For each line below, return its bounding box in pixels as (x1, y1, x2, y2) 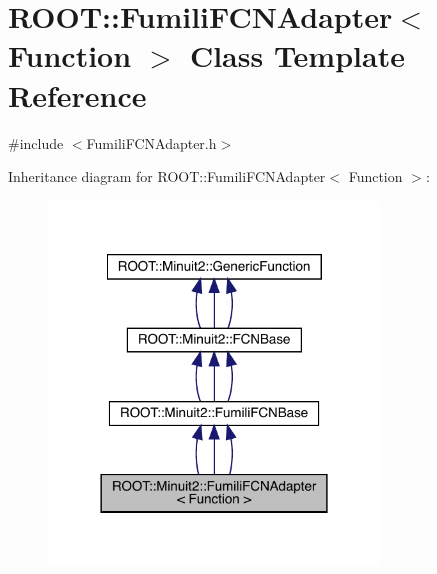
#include (8, 132, 64, 153)
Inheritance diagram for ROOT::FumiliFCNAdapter (8, 166, 326, 187)
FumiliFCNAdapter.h (86, 132, 217, 153)
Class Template (189, 35, 405, 76)
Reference (8, 74, 147, 115)
